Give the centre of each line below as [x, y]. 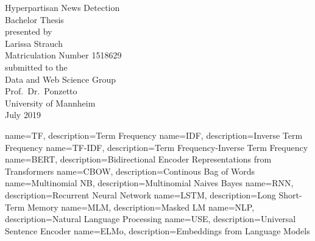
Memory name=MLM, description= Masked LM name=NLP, [141, 207]
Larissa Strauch [34, 43]
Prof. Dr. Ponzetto [41, 91]
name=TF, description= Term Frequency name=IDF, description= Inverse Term [154, 135]
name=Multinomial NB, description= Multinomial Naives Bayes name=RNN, [149, 183]
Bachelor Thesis [34, 19]
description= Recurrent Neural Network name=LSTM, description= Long [140, 194]
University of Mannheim [50, 103]
